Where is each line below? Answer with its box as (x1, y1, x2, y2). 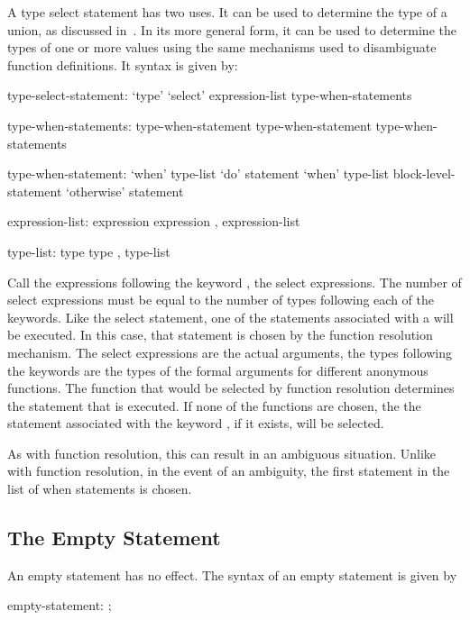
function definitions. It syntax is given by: (7, 55, 238, 74)
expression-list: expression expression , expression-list (7, 212, 300, 231)
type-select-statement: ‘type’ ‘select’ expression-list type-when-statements (7, 86, 412, 105)
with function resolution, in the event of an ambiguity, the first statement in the (7, 461, 450, 480)
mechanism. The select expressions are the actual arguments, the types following (7, 342, 452, 361)
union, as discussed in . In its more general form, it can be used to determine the (7, 20, 456, 39)
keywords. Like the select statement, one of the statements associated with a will (7, 307, 454, 326)
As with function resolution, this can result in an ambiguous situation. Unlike (7, 443, 437, 462)
